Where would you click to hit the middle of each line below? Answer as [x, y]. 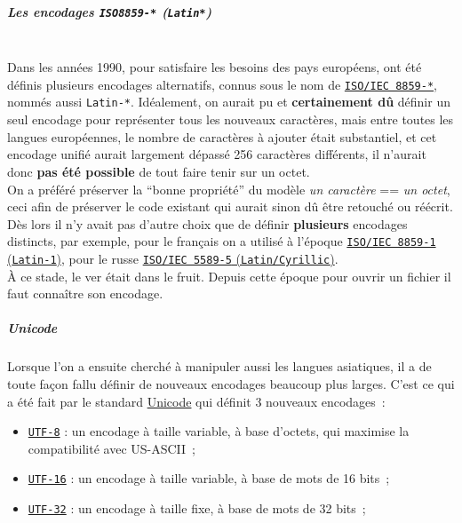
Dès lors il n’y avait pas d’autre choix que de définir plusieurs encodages [207, 223]
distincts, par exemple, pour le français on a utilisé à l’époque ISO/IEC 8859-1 [222, 241]
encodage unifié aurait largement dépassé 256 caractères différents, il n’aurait [217, 154]
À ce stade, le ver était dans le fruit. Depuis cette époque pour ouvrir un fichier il [229, 276]
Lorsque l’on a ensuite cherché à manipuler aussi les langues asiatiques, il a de [219, 366]
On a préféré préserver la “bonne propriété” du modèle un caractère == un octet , [229, 189]
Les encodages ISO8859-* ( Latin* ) [110, 11]
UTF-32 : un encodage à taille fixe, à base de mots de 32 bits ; [197, 508]
